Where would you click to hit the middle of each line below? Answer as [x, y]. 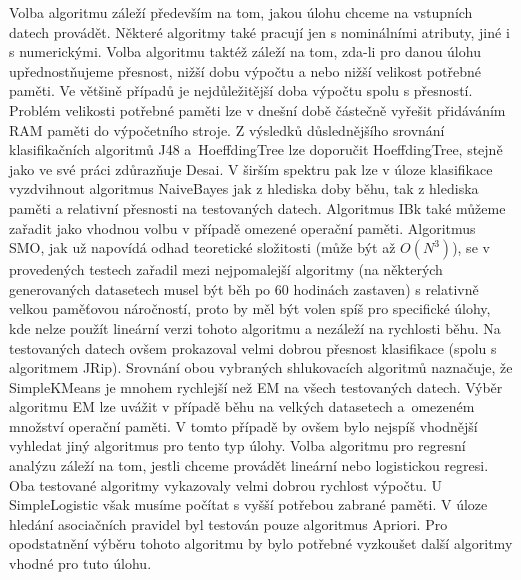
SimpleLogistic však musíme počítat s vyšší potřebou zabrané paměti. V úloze [248, 504]
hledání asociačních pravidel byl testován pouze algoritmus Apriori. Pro [228, 523]
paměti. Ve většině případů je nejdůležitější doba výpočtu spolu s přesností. [241, 90]
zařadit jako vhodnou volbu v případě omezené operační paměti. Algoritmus [242, 227]
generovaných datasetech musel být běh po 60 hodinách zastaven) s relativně [244, 288]
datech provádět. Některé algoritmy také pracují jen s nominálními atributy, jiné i [259, 31]
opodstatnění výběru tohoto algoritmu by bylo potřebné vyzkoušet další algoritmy [261, 543]
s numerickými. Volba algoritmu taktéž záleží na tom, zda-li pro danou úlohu [245, 51]
